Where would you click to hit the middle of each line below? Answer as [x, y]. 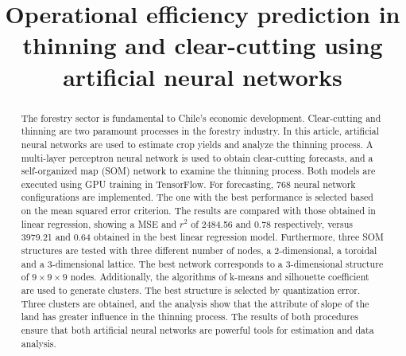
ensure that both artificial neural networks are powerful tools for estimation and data [197, 330]
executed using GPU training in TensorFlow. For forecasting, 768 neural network [188, 184]
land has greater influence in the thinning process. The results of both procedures [189, 317]
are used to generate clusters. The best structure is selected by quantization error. [191, 290]
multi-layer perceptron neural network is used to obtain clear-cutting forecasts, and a [197, 157]
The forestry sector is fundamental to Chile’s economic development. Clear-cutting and [201, 117]
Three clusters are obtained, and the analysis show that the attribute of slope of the [195, 303]
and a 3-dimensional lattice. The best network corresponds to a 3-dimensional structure [202, 263]
